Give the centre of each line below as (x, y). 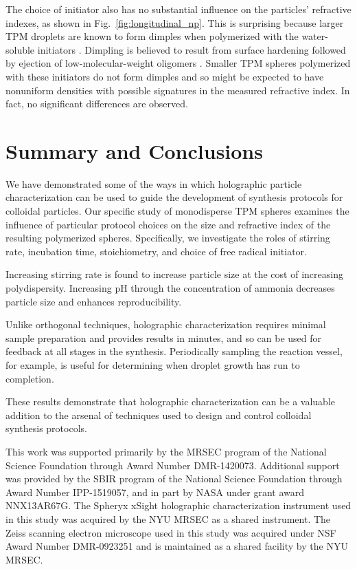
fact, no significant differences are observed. (97, 104)
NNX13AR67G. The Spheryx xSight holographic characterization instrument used (178, 505)
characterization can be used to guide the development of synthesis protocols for (174, 197)
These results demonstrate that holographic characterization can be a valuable (170, 401)
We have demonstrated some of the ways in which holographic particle (154, 183)
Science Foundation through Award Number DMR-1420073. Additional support (173, 465)
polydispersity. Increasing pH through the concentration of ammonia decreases (170, 288)
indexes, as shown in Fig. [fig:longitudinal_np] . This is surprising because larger (175, 22)
